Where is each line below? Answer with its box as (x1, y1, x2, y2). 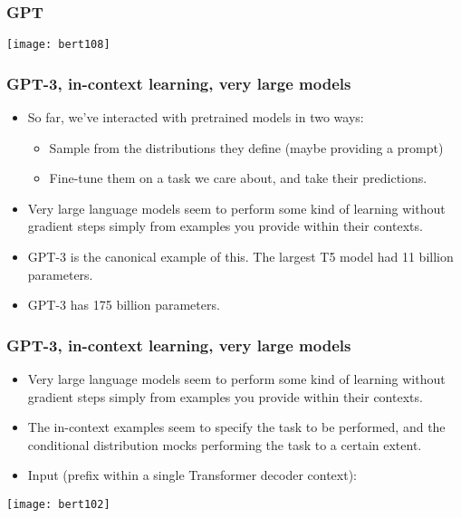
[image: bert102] (6, 498, 110, 512)
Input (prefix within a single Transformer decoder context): (27, 465, 358, 484)
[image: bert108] (6, 38, 110, 52)
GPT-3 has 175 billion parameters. (27, 295, 220, 314)
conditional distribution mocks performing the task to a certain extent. (27, 435, 422, 454)
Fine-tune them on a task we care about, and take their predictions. (49, 168, 427, 187)
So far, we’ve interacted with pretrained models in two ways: (27, 108, 364, 127)
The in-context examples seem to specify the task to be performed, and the (27, 417, 446, 436)
